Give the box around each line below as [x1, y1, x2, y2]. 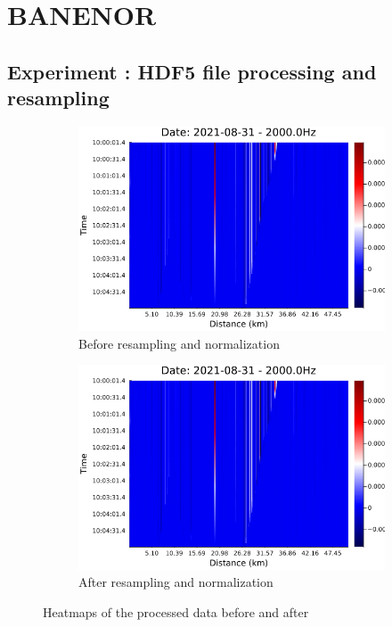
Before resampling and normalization [78, 334, 280, 352]
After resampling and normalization [78, 573, 274, 591]
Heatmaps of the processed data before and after [43, 603, 309, 621]
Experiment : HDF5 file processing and [7, 57, 377, 85]
